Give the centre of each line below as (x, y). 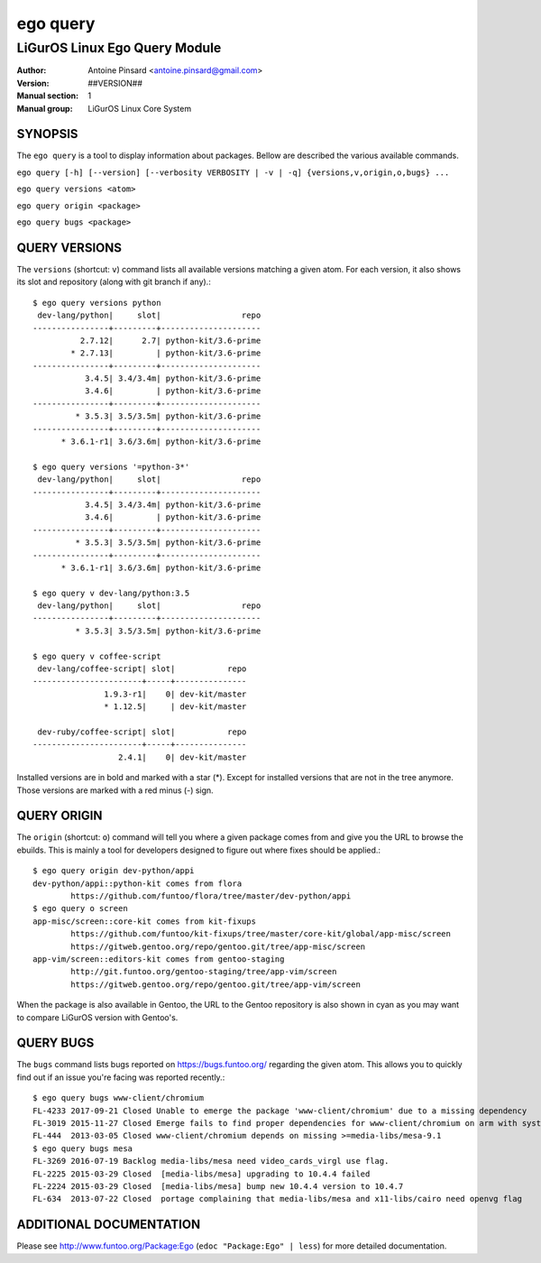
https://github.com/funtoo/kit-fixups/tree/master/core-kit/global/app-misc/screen (261, 934)
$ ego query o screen (80, 908)
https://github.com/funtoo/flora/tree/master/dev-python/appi (211, 896)
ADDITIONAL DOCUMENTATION (109, 1225)
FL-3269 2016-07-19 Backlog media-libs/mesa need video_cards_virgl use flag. (211, 1161)
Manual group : (45, 108)
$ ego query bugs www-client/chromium (119, 1098)
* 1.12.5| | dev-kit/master (175, 707)
